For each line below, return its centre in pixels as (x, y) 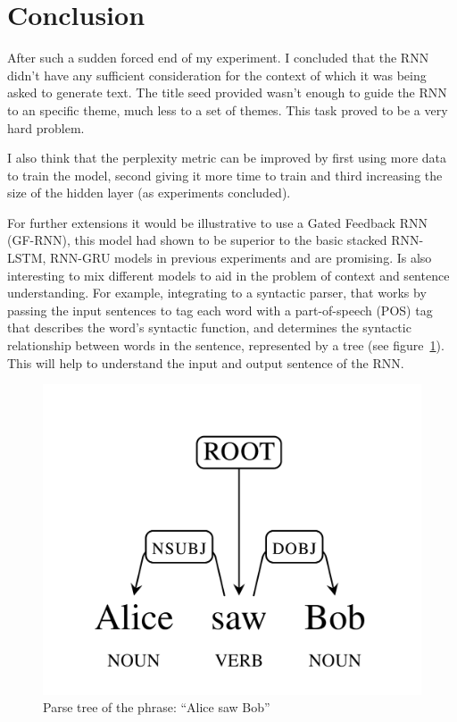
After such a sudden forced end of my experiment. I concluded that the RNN (218, 58)
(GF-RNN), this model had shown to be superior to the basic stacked (197, 240)
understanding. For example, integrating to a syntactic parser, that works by (217, 293)
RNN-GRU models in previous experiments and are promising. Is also (241, 258)
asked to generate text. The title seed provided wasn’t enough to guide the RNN (227, 92)
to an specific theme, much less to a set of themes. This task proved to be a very (228, 109)
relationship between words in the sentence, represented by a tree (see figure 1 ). (226, 345)
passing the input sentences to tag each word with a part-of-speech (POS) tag (220, 310)
